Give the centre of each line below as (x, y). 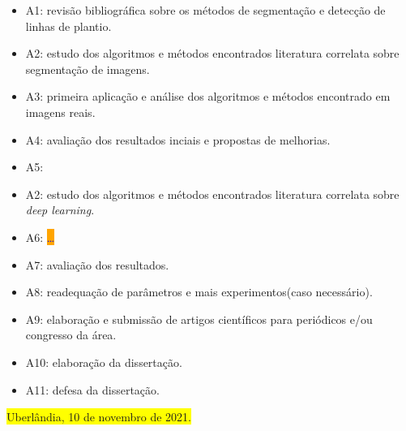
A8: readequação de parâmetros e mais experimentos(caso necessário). (199, 292)
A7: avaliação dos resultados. (97, 264)
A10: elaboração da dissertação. (104, 362)
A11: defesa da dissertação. (92, 389)
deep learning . (60, 210)
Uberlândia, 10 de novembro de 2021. (99, 417)
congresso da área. (71, 335)
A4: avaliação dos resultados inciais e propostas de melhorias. (178, 139)
